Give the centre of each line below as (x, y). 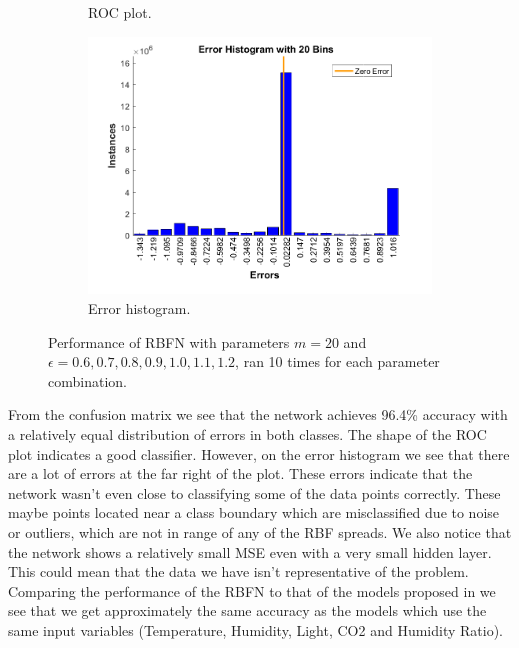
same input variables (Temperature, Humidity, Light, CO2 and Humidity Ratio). (255, 629)
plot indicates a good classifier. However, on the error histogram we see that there (259, 453)
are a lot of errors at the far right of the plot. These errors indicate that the (240, 473)
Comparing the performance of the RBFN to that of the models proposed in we (252, 590)
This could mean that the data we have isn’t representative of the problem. (238, 571)
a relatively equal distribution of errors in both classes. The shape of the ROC (247, 434)
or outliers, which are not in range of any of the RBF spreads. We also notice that (260, 532)
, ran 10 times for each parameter (337, 361)
